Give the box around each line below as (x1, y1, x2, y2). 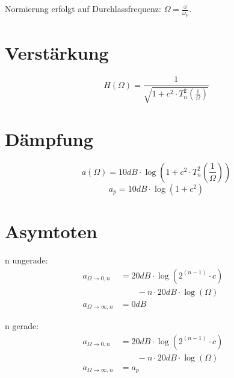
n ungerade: (5, 254, 48, 266)
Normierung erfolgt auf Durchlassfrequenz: (5, 2, 161, 14)
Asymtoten (5, 219, 97, 244)
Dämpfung (5, 127, 93, 151)
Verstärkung (5, 40, 109, 65)
